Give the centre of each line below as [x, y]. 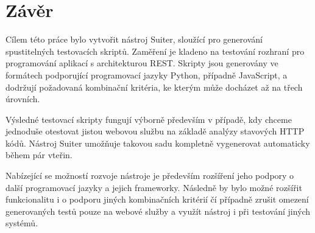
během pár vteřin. [39, 155]
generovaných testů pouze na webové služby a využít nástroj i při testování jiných [158, 211]
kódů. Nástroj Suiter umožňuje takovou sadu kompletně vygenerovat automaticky [158, 143]
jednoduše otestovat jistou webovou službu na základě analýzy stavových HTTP [155, 131]
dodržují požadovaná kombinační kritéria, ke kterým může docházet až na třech [154, 87]
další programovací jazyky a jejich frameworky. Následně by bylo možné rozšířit [154, 187]
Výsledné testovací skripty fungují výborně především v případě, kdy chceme [149, 119]
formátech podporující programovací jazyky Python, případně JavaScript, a [147, 75]
